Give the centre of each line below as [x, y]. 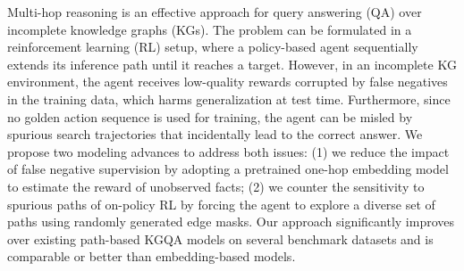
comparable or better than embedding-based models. [152, 256]
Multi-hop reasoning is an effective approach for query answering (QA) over [215, 12]
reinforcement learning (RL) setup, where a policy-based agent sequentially [213, 47]
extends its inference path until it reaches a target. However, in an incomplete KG [232, 64]
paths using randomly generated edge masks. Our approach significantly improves [231, 222]
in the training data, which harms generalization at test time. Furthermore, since [229, 99]
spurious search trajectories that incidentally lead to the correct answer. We [215, 134]
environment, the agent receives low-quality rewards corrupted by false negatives [228, 82]
